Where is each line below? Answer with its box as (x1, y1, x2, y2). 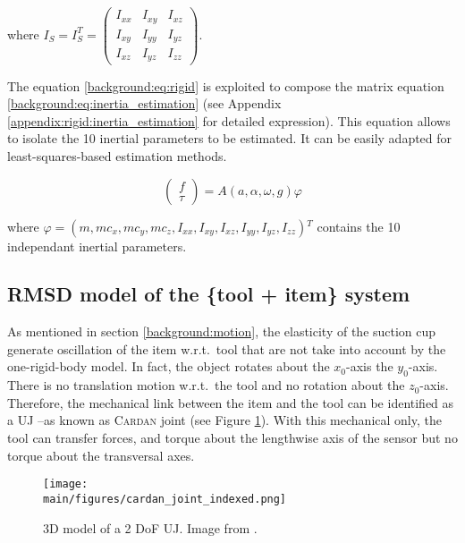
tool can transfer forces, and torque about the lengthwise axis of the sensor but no (7, 428, 458, 447)
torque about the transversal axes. (7, 445, 195, 464)
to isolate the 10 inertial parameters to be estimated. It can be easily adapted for (7, 129, 452, 148)
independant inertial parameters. (7, 236, 187, 255)
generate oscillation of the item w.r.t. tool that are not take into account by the (7, 339, 446, 358)
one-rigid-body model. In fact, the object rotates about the (7, 357, 330, 376)
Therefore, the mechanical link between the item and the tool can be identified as (7, 393, 454, 411)
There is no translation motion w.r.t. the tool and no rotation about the (7, 376, 405, 395)
